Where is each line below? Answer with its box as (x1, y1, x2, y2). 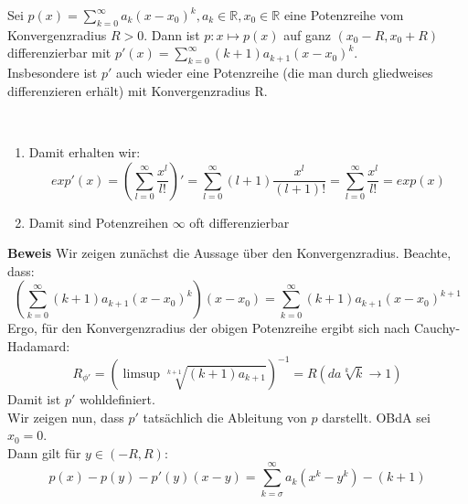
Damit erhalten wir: (28, 142, 141, 161)
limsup (122, 368, 161, 381)
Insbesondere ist (7, 63, 98, 82)
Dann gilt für (7, 443, 81, 462)
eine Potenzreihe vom (283, 5, 404, 24)
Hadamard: (7, 336, 70, 355)
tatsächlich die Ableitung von (143, 407, 307, 426)
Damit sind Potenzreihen (28, 212, 168, 231)
